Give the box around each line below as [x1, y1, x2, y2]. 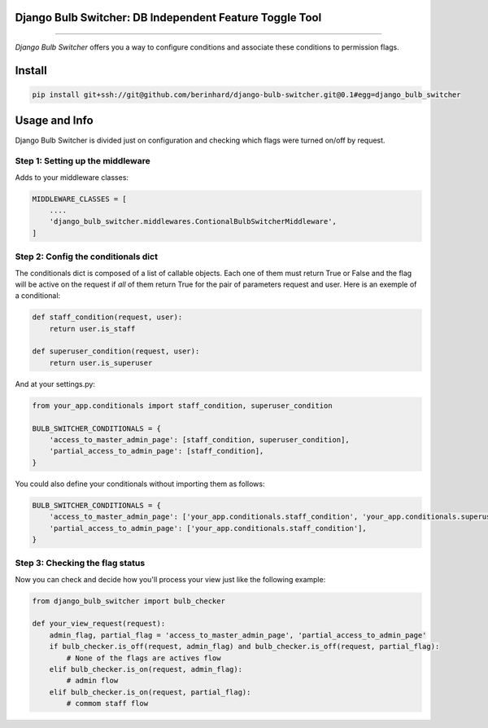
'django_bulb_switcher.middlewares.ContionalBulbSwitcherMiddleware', [49, 217, 338, 226]
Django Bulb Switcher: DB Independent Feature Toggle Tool [15, 11, 322, 24]
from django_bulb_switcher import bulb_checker [32, 596, 225, 606]
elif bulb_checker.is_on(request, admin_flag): [49, 664, 243, 673]
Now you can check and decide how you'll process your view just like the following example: [15, 574, 326, 584]
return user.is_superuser [49, 358, 153, 367]
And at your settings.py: [15, 379, 95, 388]
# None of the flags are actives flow [66, 653, 221, 663]
